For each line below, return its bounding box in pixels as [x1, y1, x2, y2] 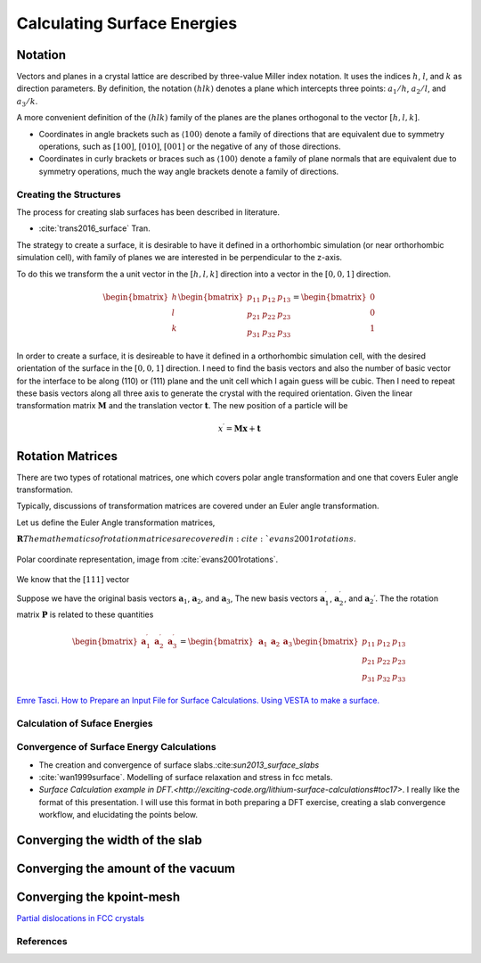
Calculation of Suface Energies [16, 717, 153, 729]
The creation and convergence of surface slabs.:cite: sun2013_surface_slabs [38, 759, 320, 770]
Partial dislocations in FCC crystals [16, 913, 144, 924]
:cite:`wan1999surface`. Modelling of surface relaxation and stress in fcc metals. [38, 772, 333, 783]
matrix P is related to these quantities [16, 609, 154, 620]
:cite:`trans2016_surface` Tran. [38, 223, 151, 234]
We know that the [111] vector [16, 573, 130, 584]
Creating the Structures [16, 188, 121, 201]
